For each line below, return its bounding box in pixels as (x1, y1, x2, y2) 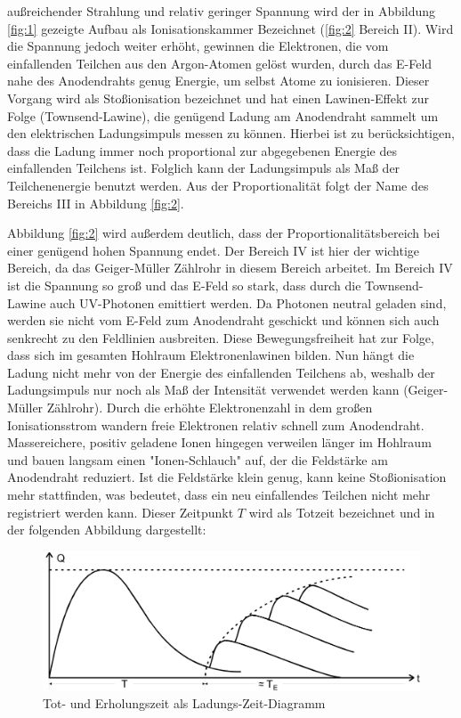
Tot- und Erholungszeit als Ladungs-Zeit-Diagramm (43, 694, 326, 713)
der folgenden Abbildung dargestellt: (7, 520, 206, 539)
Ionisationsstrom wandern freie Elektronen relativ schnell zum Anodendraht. (7, 415, 425, 434)
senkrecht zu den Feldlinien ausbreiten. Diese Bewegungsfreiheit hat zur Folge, (7, 328, 434, 347)
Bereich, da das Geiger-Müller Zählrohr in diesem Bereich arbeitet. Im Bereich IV (7, 258, 453, 277)
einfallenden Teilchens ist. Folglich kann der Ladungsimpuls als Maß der (7, 159, 400, 177)
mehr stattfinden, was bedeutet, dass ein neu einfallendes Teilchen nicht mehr (7, 485, 431, 504)
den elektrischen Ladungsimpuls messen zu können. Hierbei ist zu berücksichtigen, (7, 124, 455, 143)
